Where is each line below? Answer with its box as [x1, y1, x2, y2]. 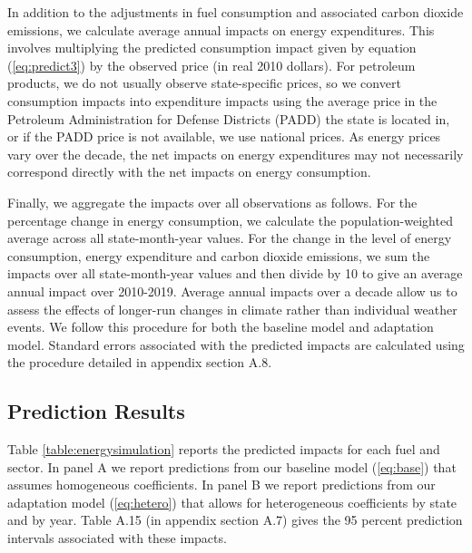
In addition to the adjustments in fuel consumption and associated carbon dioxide [7, 3, 464, 21]
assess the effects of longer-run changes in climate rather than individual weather [7, 299, 457, 318]
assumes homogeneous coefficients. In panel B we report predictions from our [7, 475, 436, 494]
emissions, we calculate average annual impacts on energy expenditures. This [7, 20, 435, 39]
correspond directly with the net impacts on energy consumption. [7, 162, 371, 181]
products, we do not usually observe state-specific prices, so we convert [7, 73, 401, 92]
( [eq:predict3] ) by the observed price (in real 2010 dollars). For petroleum [7, 55, 416, 74]
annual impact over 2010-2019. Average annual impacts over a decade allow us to [7, 281, 457, 300]
